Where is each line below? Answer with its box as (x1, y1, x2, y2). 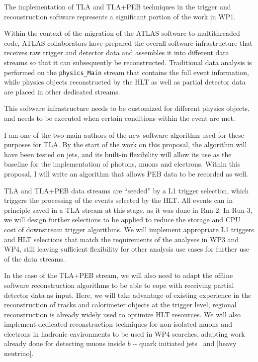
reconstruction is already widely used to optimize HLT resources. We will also (4, 309, 241, 319)
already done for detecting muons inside (4, 338, 126, 349)
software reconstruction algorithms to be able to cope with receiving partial (4, 279, 234, 290)
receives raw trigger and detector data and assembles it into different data (4, 47, 229, 58)
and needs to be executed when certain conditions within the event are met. (4, 113, 235, 123)
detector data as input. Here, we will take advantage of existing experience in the (4, 289, 252, 300)
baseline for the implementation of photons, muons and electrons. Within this (4, 159, 241, 169)
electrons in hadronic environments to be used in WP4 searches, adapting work (4, 328, 245, 339)
